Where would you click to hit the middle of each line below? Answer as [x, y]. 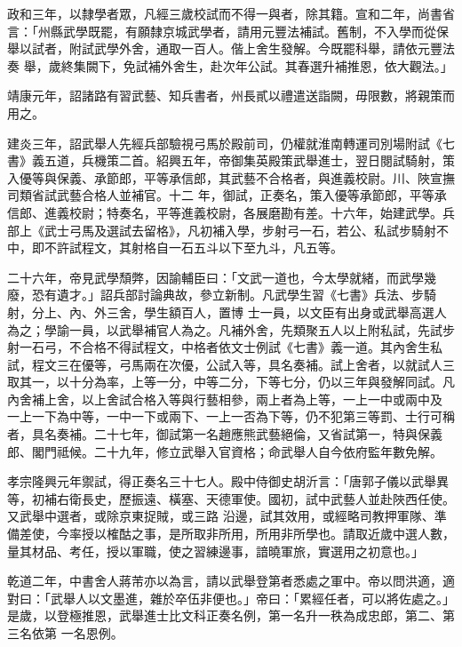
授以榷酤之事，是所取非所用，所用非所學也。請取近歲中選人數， [268, 534]
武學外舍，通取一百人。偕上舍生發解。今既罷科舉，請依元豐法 [274, 48]
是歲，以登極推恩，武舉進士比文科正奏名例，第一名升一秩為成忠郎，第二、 [225, 615]
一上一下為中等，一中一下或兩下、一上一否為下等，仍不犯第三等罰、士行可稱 [231, 416]
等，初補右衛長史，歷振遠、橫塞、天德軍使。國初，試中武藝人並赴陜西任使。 [231, 498]
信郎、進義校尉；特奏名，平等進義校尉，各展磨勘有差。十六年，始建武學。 [225, 212]
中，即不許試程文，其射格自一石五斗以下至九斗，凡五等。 [175, 248]
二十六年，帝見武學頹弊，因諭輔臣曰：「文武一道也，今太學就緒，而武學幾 [222, 277]
